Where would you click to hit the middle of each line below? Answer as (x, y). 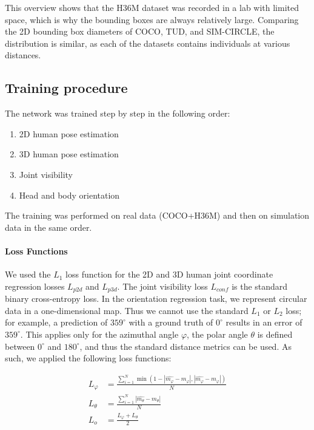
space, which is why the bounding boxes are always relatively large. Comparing (152, 19)
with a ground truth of (171, 322)
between (20, 346)
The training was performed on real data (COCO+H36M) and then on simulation (157, 215)
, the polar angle (217, 334)
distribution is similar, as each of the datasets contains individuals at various (148, 43)
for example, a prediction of (56, 322)
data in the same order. (48, 227)
